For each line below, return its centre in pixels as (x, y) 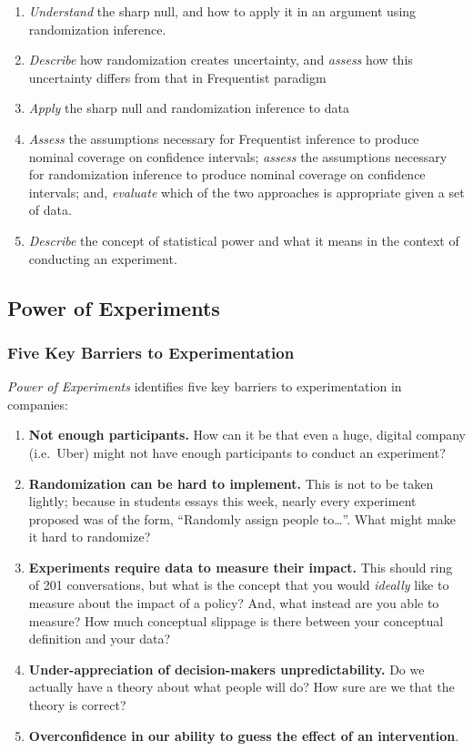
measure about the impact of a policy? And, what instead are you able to (234, 603)
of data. (50, 210)
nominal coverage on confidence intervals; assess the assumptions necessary (238, 156)
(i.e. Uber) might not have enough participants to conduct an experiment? (237, 452)
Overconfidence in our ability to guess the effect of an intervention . (244, 735)
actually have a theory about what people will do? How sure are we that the (242, 687)
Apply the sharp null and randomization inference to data (189, 108)
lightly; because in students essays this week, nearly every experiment (222, 501)
